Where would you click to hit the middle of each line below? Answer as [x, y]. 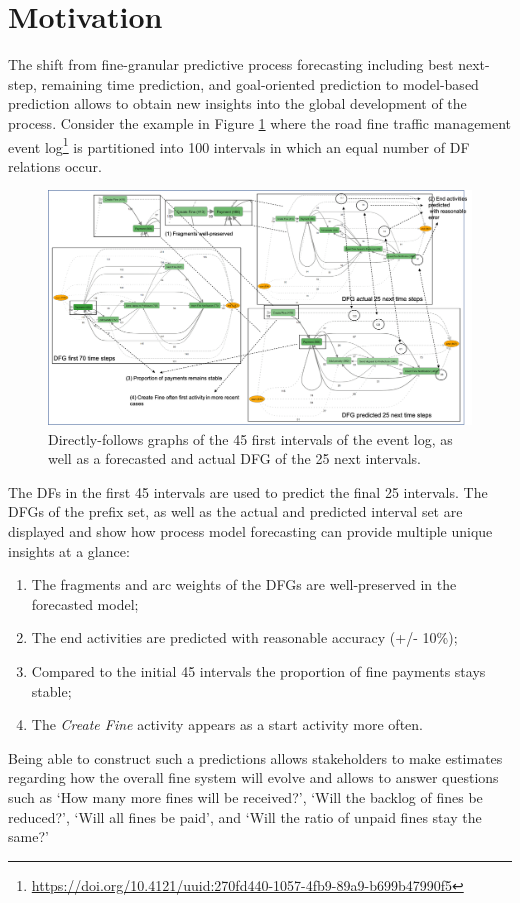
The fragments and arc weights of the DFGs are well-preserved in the [244, 584]
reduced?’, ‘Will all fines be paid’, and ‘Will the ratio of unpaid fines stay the [245, 816]
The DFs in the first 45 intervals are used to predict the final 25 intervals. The [248, 491]
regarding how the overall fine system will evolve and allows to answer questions [253, 777]
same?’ [28, 836]
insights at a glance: [69, 550]
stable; [51, 690]
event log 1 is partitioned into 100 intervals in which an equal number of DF [239, 145]
